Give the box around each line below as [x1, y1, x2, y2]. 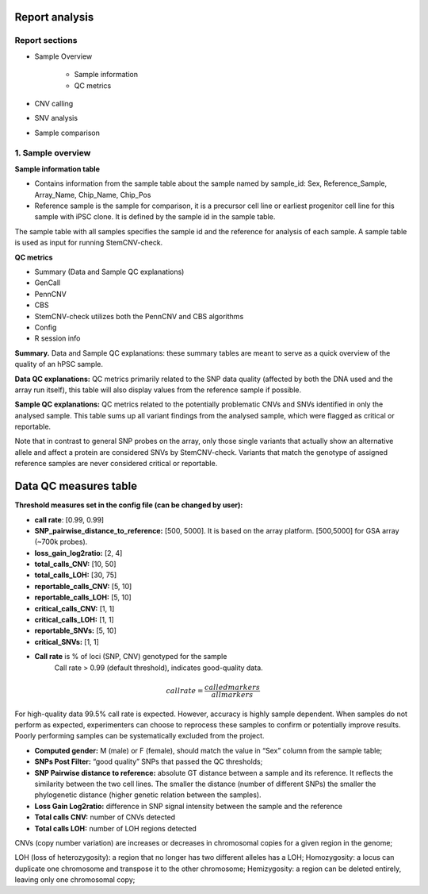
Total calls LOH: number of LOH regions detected [34, 823, 197, 833]
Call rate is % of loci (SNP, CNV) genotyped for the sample [34, 652, 227, 661]
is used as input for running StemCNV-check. [14, 238, 163, 248]
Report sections [14, 35, 78, 46]
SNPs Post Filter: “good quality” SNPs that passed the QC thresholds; [34, 757, 263, 766]
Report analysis [14, 10, 94, 24]
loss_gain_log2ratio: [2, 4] [34, 548, 123, 557]
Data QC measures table [14, 480, 138, 493]
